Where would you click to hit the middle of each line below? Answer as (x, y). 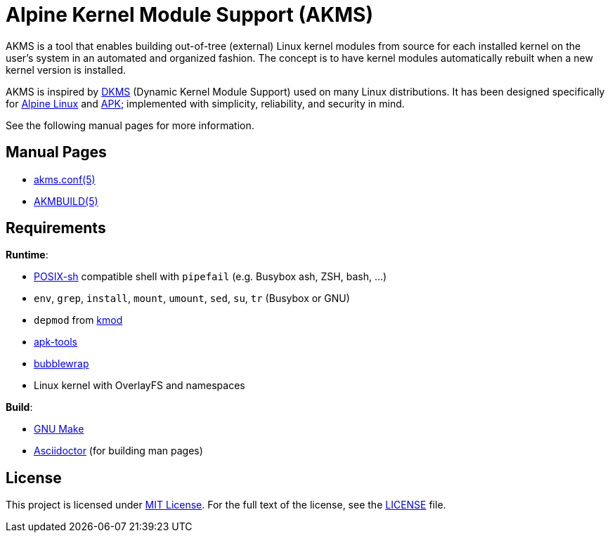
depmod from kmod (78, 320)
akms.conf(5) (65, 179)
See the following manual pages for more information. (130, 125)
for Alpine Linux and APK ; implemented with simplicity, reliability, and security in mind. (205, 103)
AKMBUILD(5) (66, 201)
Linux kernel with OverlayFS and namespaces (139, 386)
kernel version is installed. (66, 70)
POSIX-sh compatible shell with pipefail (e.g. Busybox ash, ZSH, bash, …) (210, 277)
